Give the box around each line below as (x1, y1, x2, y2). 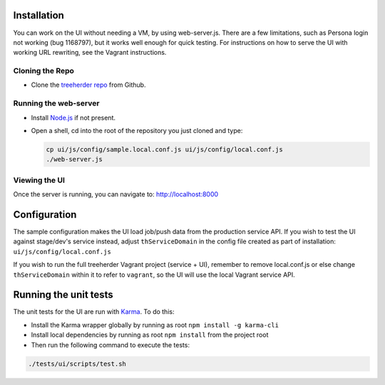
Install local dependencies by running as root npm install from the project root (31, 331, 269, 339)
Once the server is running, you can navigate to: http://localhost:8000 (13, 190, 219, 199)
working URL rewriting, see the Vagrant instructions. (13, 48, 167, 57)
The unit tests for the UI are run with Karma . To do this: (13, 307, 175, 316)
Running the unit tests (13, 289, 113, 301)
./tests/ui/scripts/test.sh (28, 359, 126, 368)
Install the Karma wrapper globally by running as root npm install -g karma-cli (31, 320, 279, 329)
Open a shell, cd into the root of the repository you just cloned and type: (31, 126, 243, 135)
